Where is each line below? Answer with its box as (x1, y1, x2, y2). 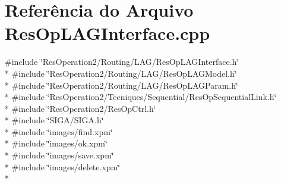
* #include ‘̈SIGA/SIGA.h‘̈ (5, 114, 104, 126)
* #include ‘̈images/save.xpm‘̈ (5, 149, 114, 161)
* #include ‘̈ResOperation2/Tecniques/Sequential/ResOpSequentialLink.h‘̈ (5, 91, 277, 103)
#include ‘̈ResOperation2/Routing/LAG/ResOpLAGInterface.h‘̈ (5, 55, 239, 68)
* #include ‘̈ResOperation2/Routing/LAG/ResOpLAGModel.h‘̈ (5, 67, 237, 79)
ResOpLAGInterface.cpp (5, 21, 210, 45)
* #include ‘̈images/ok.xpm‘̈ (5, 137, 108, 149)
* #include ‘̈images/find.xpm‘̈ (5, 125, 113, 138)
